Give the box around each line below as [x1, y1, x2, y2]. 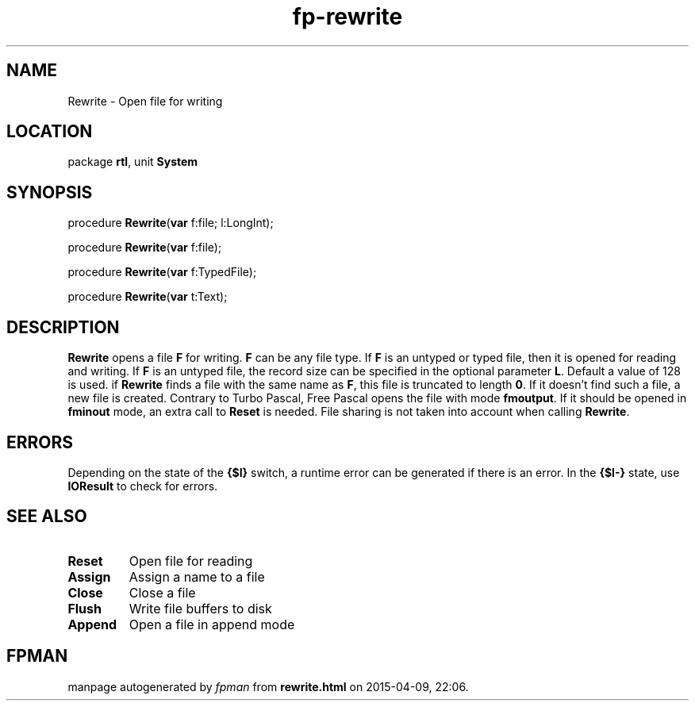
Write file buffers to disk [129, 600, 272, 617]
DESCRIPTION [6, 317, 120, 337]
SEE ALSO [6, 506, 87, 527]
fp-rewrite [292, 3, 403, 30]
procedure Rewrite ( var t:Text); [67, 290, 228, 304]
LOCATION [6, 121, 93, 142]
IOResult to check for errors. [67, 478, 218, 493]
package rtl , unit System [67, 155, 198, 169]
